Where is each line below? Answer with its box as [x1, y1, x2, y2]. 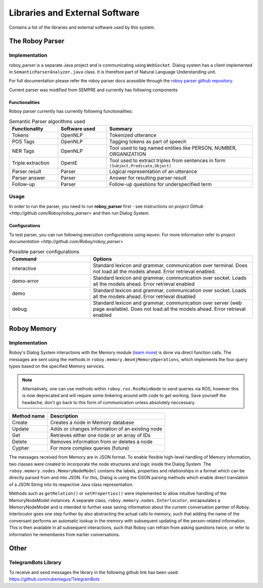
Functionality [12, 125, 43, 132]
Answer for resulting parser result [109, 175, 187, 182]
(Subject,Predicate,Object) [109, 163, 171, 168]
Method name [12, 413, 45, 420]
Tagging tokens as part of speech [109, 138, 187, 145]
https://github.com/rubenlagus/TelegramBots [9, 576, 100, 582]
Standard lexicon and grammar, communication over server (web [93, 299, 242, 306]
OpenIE [60, 159, 78, 166]
